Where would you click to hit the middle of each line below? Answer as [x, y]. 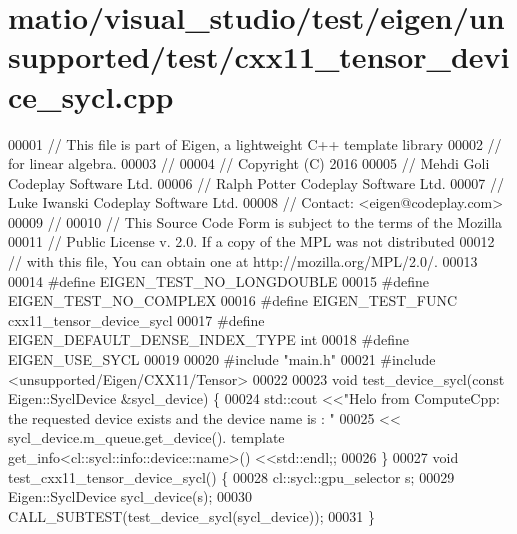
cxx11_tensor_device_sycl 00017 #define [136, 319]
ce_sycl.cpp [91, 95]
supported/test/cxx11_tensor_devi [259, 56]
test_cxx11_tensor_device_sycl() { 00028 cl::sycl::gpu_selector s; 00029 [231, 476]
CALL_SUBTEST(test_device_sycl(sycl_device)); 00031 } [191, 515]
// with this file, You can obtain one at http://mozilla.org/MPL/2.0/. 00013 [243, 261]
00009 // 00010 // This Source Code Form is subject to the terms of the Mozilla [255, 221]
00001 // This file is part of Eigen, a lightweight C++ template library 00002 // [255, 143]
